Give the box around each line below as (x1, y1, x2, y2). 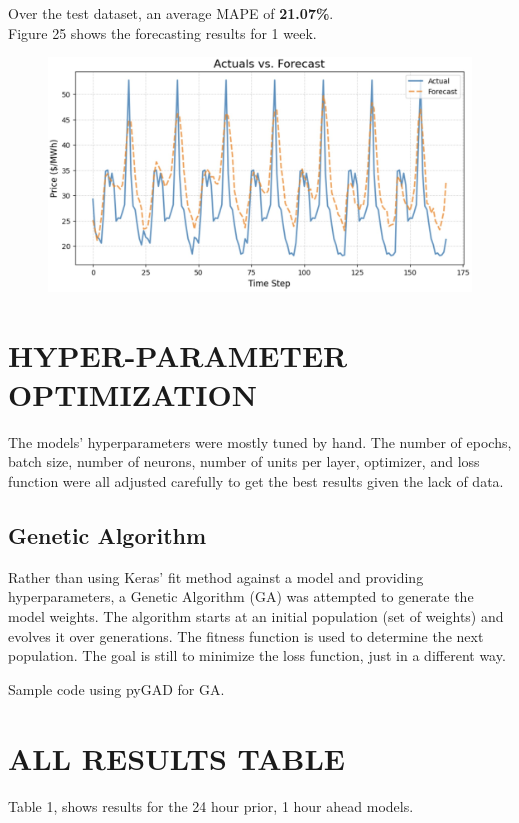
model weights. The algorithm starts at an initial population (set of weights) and (8, 606, 504, 627)
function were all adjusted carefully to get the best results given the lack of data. (8, 471, 504, 492)
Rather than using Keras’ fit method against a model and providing (8, 566, 424, 587)
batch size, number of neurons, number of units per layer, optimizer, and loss (8, 451, 480, 472)
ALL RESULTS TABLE (8, 737, 346, 778)
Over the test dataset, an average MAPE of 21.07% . (8, 3, 334, 23)
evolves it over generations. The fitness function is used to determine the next (8, 625, 484, 646)
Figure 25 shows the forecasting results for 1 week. (8, 22, 317, 43)
